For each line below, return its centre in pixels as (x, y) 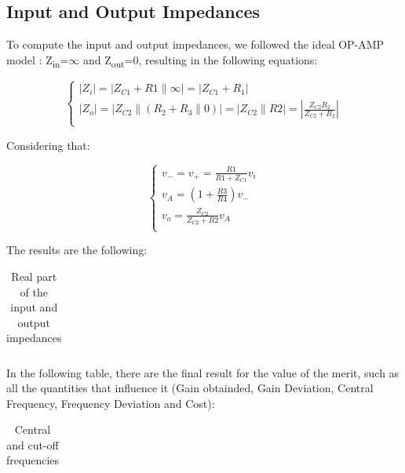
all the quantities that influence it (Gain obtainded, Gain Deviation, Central (190, 388)
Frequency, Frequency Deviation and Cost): (111, 403)
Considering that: (48, 145)
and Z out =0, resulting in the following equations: (201, 60)
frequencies (33, 460)
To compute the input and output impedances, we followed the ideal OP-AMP (195, 44)
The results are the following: (77, 250)
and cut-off (33, 444)
